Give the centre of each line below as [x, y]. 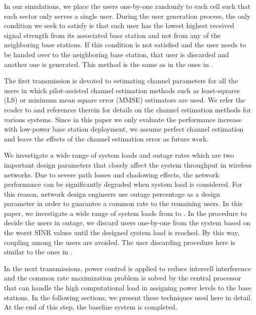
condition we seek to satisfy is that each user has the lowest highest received [119, 25]
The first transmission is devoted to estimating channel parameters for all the [121, 81]
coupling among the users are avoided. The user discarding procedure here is [120, 242]
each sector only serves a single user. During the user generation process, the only [127, 16]
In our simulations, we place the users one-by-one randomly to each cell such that [127, 6]
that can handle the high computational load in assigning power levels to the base [128, 288]
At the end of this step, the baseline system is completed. [91, 307]
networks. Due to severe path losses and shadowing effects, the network [111, 174]
